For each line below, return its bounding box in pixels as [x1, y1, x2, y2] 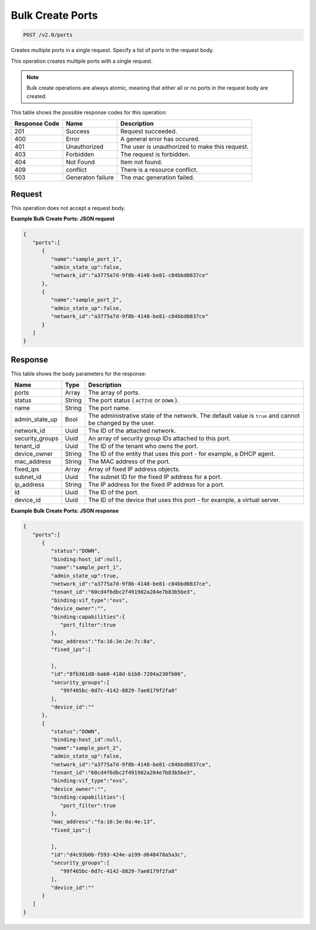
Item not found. [120, 158, 163, 167]
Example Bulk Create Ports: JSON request [11, 215, 115, 222]
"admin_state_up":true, [50, 572, 119, 579]
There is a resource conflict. [120, 166, 198, 174]
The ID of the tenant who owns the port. [88, 442, 198, 450]
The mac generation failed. [120, 174, 195, 182]
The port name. [88, 404, 131, 412]
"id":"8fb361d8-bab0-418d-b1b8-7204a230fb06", [50, 671, 187, 677]
